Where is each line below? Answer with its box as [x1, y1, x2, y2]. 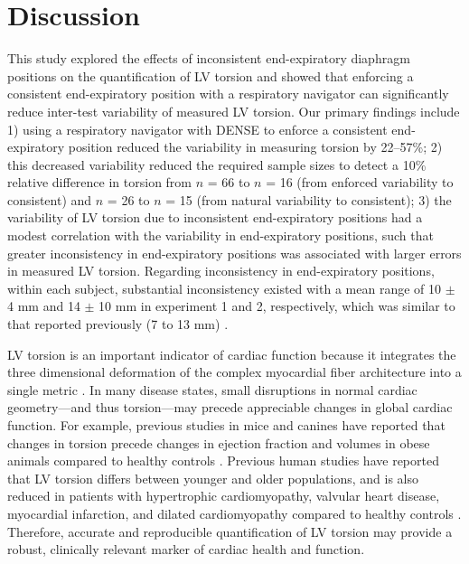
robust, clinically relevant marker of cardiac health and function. [7, 540, 365, 559]
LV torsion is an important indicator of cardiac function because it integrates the [7, 344, 456, 363]
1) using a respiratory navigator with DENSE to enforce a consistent [7, 119, 388, 138]
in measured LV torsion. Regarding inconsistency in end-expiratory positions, [7, 261, 435, 280]
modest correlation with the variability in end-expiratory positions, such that [7, 226, 434, 245]
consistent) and [7, 190, 92, 209]
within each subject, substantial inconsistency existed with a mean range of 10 [7, 278, 441, 297]
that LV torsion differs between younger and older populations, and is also [7, 468, 418, 487]
